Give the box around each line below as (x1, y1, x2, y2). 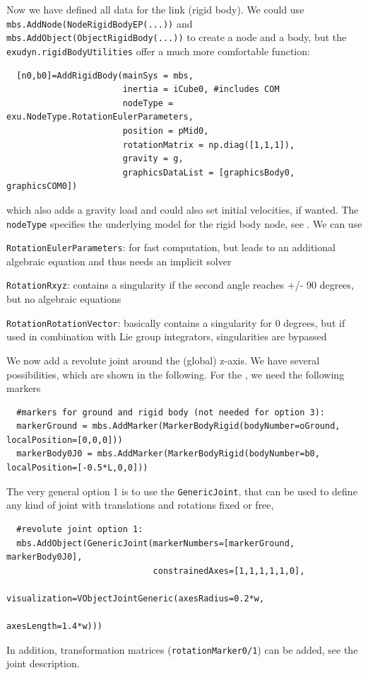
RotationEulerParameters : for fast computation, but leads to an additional (6, 240, 336, 255)
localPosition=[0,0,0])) (6, 434, 123, 445)
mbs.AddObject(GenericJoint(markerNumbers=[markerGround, (16, 538, 295, 548)
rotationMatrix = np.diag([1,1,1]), (122, 139, 295, 150)
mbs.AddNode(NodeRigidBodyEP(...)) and (6, 16, 193, 30)
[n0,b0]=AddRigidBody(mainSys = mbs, (16, 70, 194, 81)
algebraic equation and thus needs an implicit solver (6, 253, 232, 268)
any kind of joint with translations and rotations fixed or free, (6, 497, 274, 512)
